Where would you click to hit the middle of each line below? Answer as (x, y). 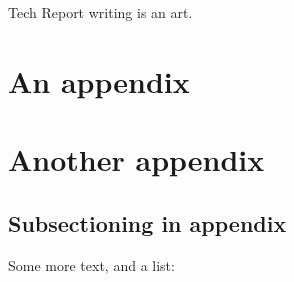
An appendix (99, 80)
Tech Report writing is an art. (100, 12)
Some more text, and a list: (91, 264)
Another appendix (136, 159)
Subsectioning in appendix (147, 222)
